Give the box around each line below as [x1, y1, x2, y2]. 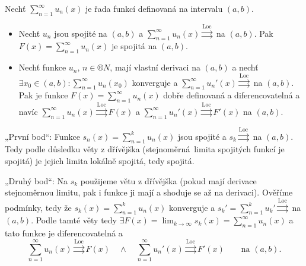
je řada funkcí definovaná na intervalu [85, 2, 223, 14]
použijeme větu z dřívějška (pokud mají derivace [80, 174, 257, 187]
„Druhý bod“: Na [5, 174, 68, 187]
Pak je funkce [18, 89, 68, 101]
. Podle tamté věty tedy [31, 214, 117, 226]
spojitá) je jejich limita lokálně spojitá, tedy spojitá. [5, 154, 195, 166]
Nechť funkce [18, 61, 66, 73]
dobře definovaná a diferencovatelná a [163, 89, 300, 101]
